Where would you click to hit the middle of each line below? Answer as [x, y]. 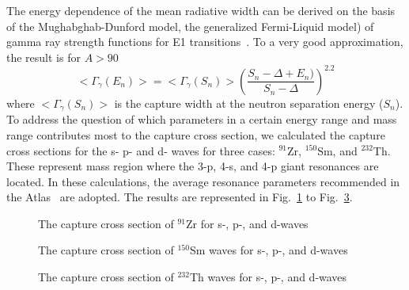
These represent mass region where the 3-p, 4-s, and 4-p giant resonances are [193, 166]
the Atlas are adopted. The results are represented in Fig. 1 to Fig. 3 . [180, 197]
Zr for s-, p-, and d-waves [247, 223]
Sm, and [337, 150]
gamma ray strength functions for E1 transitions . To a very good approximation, [205, 42]
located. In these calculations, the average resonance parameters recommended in [203, 181]
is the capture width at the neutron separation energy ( [249, 103]
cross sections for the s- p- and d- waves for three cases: [141, 150]
